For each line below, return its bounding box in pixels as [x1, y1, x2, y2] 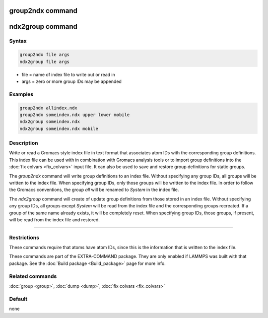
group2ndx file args [19, 52, 69, 58]
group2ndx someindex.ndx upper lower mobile [19, 112, 130, 118]
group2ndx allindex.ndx [19, 105, 78, 111]
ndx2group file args [19, 59, 69, 64]
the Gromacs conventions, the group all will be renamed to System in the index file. [9, 187, 179, 193]
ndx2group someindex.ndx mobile [19, 126, 99, 131]
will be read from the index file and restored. [9, 216, 100, 223]
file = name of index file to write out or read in [21, 71, 115, 77]
